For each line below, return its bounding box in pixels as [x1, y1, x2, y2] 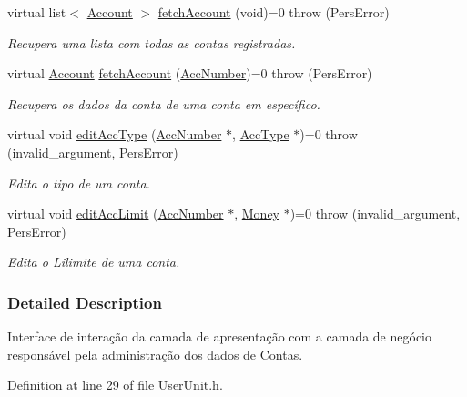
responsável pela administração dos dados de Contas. [7, 344, 303, 363]
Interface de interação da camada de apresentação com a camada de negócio [7, 327, 432, 346]
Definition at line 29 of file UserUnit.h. [7, 375, 223, 394]
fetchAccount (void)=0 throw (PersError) [157, 3, 390, 21]
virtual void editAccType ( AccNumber [7, 125, 222, 144]
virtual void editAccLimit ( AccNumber [7, 204, 224, 223]
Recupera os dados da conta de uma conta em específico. [7, 94, 320, 113]
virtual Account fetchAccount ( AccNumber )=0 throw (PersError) [7, 64, 372, 83]
